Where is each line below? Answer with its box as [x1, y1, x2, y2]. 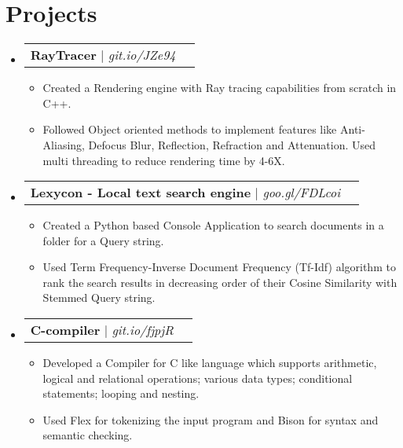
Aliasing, [42, 136, 85, 152]
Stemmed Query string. [42, 289, 156, 306]
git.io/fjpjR [112, 321, 174, 340]
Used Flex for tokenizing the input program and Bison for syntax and [42, 411, 379, 428]
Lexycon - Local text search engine [30, 183, 251, 202]
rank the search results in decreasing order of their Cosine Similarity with [42, 274, 398, 290]
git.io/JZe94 [108, 46, 176, 64]
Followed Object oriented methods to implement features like [42, 121, 337, 138]
